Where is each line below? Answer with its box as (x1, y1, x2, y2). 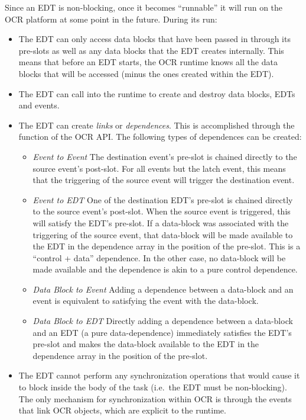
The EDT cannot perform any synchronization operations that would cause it (18, 369, 300, 381)
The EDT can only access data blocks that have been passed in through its (18, 33, 291, 45)
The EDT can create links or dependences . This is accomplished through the (18, 118, 295, 131)
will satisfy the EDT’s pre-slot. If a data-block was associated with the (32, 216, 289, 229)
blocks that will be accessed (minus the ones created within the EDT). (18, 67, 274, 79)
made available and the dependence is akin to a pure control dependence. (32, 263, 298, 275)
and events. (18, 99, 60, 111)
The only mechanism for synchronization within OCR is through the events (18, 392, 292, 405)
